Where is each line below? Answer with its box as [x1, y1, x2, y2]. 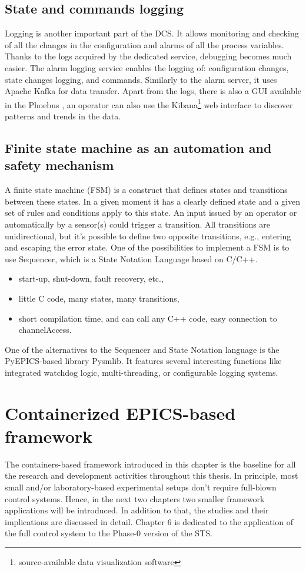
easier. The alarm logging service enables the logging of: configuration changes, [5, 61, 289, 74]
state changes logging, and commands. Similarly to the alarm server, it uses [5, 73, 277, 85]
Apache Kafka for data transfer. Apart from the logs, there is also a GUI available [5, 85, 301, 97]
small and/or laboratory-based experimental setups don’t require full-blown [5, 481, 277, 493]
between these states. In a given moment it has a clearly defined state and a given [5, 195, 301, 207]
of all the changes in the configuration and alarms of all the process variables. [5, 38, 284, 51]
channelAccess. [18, 323, 72, 336]
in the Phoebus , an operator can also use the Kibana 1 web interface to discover [5, 96, 293, 111]
